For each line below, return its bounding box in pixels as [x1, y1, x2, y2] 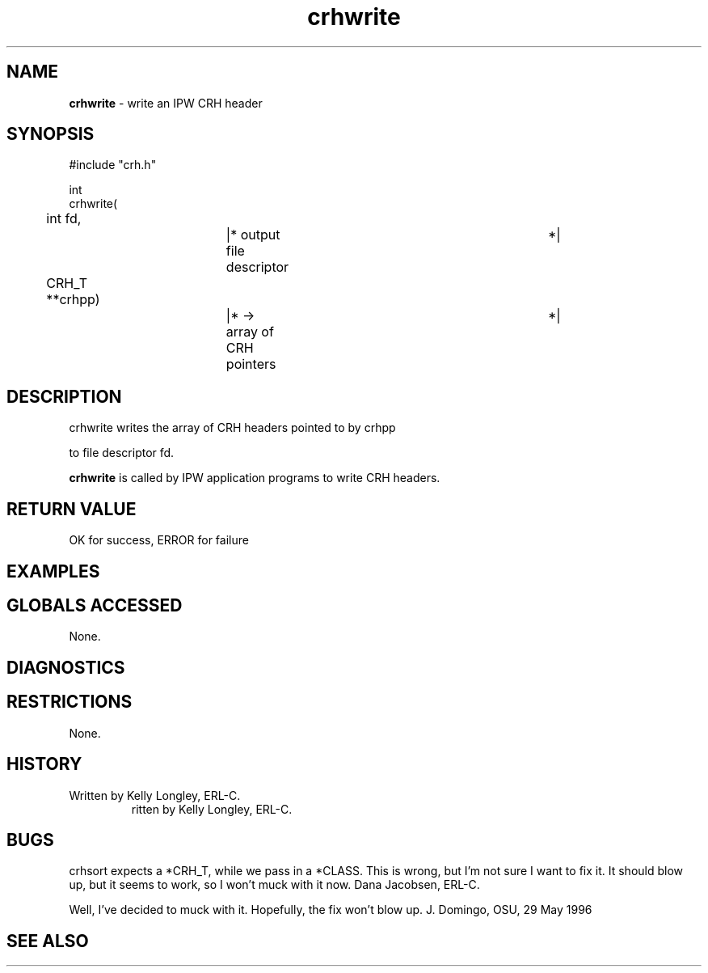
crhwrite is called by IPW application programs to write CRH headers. [69, 471, 440, 485]
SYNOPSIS [6, 124, 95, 145]
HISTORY [6, 754, 82, 775]
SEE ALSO [6, 930, 89, 951]
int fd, [46, 210, 82, 227]
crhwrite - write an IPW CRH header [69, 95, 263, 110]
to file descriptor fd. [69, 446, 175, 460]
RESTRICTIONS [6, 692, 133, 713]
